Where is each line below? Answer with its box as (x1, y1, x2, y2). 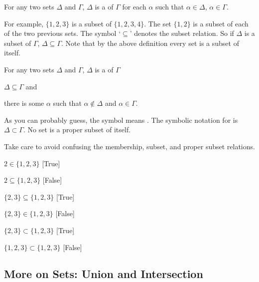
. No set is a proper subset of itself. (23, 124, 131, 135)
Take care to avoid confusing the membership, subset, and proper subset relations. (4, 141, 255, 151)
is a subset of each (193, 18, 249, 28)
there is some (4, 98, 44, 108)
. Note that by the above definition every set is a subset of (61, 37, 239, 48)
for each (122, 1, 146, 11)
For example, (4, 18, 44, 28)
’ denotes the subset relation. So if (129, 28, 234, 38)
